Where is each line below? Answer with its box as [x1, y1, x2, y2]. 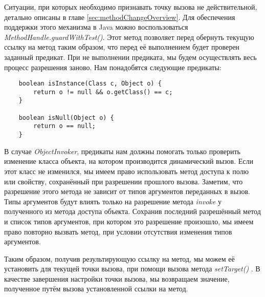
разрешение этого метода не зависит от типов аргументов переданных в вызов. [4, 186, 250, 197]
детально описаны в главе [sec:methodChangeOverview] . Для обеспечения [4, 11, 235, 22]
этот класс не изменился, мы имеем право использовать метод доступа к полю [4, 165, 249, 176]
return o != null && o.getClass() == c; [33, 88, 173, 96]
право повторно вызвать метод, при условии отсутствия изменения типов [4, 226, 232, 237]
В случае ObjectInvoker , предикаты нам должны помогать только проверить [4, 145, 240, 156]
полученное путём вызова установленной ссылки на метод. [4, 283, 188, 294]
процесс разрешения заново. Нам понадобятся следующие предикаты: [4, 61, 222, 72]
